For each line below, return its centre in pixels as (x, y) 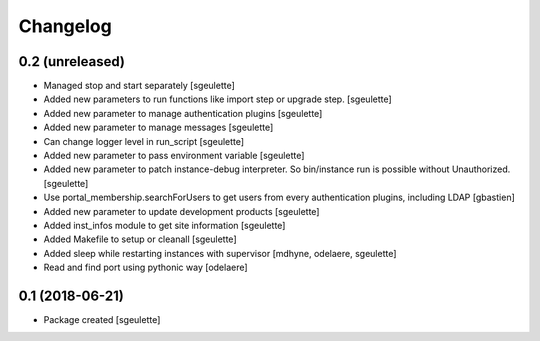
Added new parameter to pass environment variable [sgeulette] (174, 156)
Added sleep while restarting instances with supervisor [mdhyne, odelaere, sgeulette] (220, 253)
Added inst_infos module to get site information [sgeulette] (164, 225)
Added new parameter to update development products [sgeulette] (181, 211)
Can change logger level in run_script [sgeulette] (144, 141)
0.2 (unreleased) (71, 61)
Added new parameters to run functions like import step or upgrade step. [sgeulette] (217, 99)
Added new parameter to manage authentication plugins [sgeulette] (183, 113)
